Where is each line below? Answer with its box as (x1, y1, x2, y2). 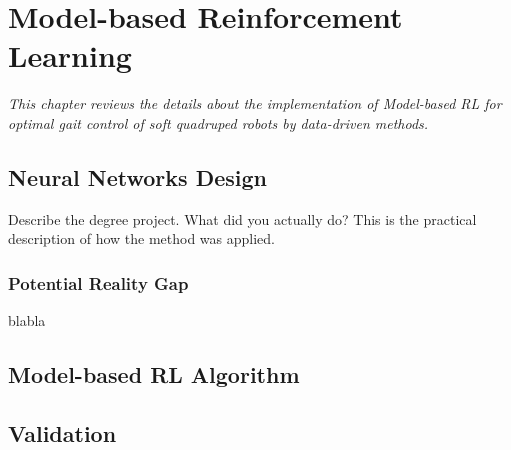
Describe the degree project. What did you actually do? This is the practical (8, 208, 477, 229)
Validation (8, 417, 117, 448)
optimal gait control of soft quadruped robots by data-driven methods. (8, 112, 429, 133)
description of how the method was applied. (8, 228, 275, 249)
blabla (8, 310, 46, 331)
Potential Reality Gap (8, 270, 189, 295)
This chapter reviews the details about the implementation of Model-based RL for (8, 93, 502, 114)
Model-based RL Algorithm (8, 359, 300, 390)
